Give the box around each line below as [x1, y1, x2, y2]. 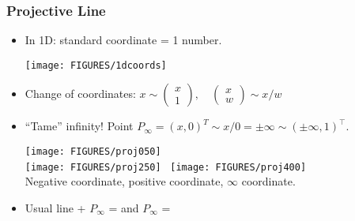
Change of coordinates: [25, 85, 136, 102]
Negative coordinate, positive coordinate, [25, 173, 224, 189]
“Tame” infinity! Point [25, 118, 134, 134]
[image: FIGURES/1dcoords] [25, 59, 167, 71]
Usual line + [25, 199, 86, 215]
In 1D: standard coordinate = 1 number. [25, 32, 222, 48]
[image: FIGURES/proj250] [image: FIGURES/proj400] [25, 161, 307, 173]
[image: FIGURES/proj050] [25, 146, 161, 158]
